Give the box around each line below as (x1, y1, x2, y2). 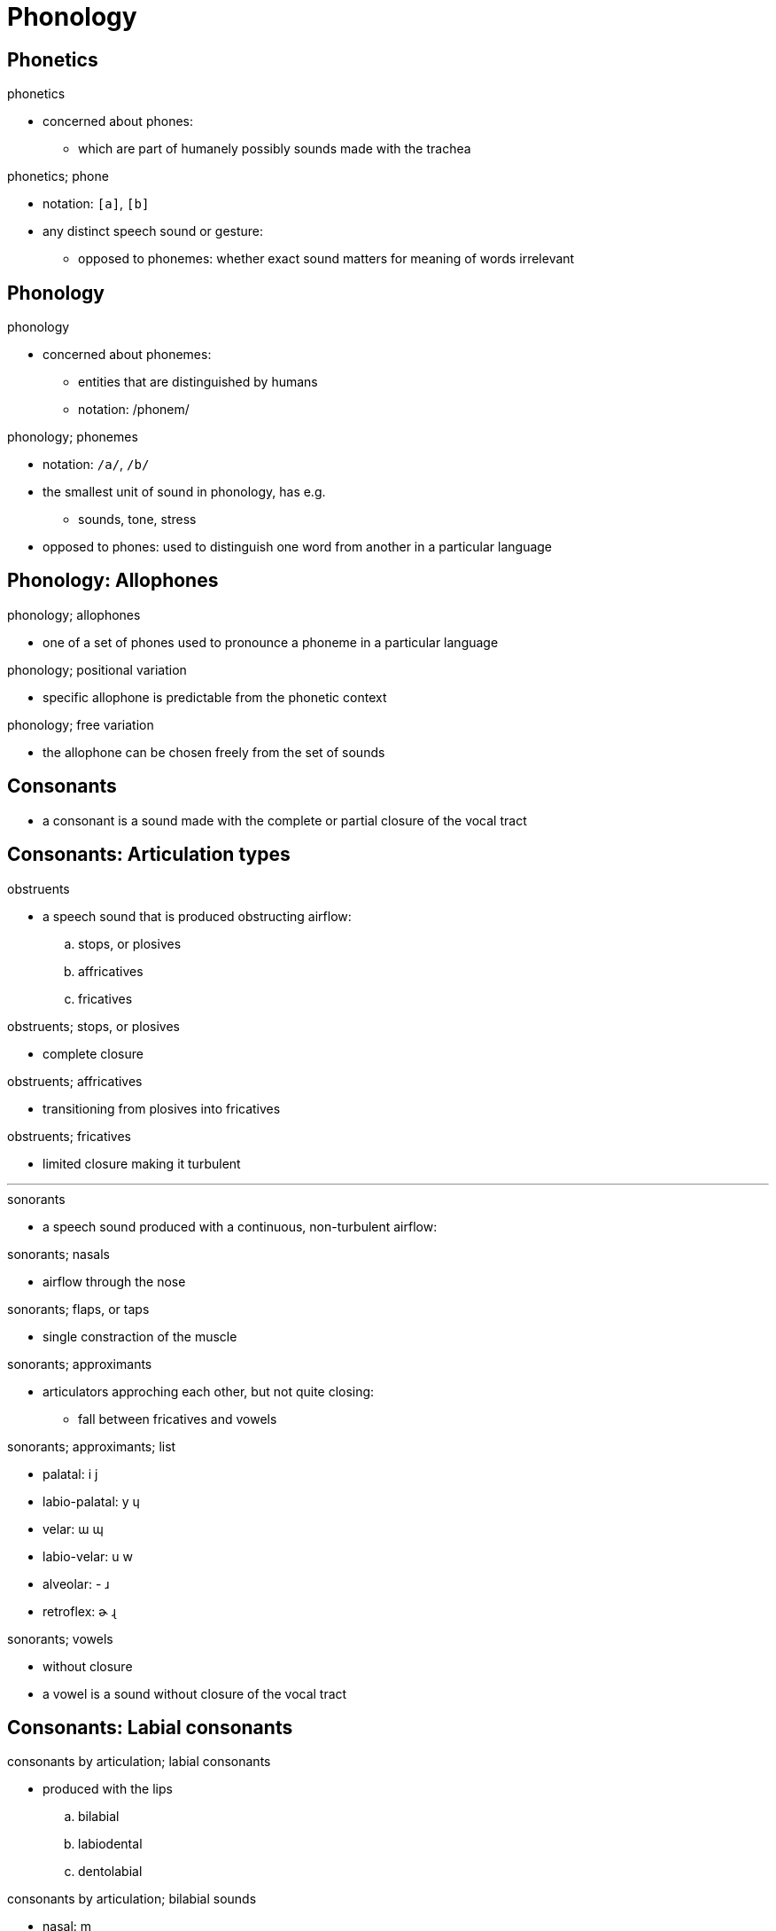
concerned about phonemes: (43, 347, 212, 363)
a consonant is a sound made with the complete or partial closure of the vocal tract (43, 812, 527, 828)
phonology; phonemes (7, 429, 138, 445)
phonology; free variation (7, 716, 154, 732)
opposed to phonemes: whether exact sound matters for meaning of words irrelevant (78, 251, 575, 267)
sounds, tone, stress (78, 512, 197, 528)
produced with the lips (43, 1781, 173, 1797)
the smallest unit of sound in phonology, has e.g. (43, 484, 326, 500)
